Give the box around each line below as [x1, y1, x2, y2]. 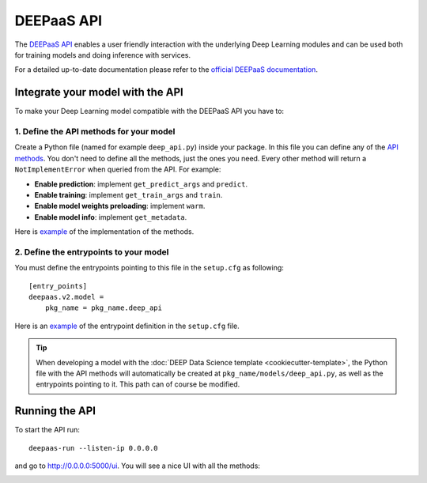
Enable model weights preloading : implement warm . [34, 202, 206, 211]
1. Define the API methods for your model [14, 126, 176, 137]
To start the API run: [14, 425, 81, 435]
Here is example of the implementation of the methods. [14, 227, 195, 236]
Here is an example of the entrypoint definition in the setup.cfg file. [14, 321, 240, 330]
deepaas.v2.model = [28, 292, 104, 302]
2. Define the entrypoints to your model [14, 246, 169, 257]
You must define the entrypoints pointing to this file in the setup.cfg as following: [14, 263, 285, 273]
